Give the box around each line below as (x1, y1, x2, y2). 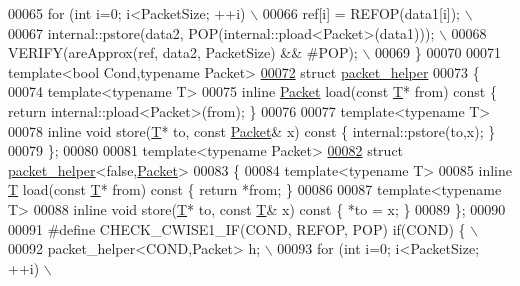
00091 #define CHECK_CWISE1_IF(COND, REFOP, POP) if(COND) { (8, 218, 466, 239)
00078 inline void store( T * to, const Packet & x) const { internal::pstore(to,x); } (8, 120, 496, 141)
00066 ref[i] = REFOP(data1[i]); (262, 3, 461, 23)
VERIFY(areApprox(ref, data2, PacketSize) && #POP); (8, 42, 358, 63)
